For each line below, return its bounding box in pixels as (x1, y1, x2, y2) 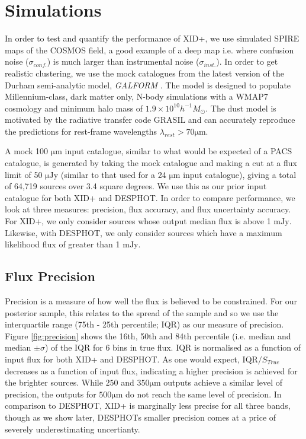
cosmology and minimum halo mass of (5, 101, 143, 114)
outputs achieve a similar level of (163, 376, 283, 389)
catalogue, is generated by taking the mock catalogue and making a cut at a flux (5, 157, 297, 169)
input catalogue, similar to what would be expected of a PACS (65, 145, 292, 157)
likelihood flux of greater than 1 (5, 238, 120, 250)
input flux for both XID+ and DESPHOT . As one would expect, (5, 352, 240, 365)
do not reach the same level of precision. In (125, 387, 282, 400)
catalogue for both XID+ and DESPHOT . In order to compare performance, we (5, 191, 295, 203)
